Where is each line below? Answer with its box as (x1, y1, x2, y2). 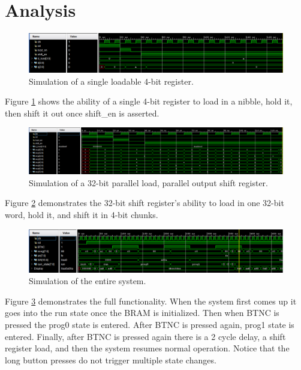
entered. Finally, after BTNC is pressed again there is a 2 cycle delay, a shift (5, 330, 286, 342)
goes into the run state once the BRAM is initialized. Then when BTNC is (5, 306, 279, 319)
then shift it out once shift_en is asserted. (5, 106, 159, 119)
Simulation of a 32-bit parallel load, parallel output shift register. (29, 176, 268, 189)
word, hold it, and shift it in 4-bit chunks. (5, 208, 158, 220)
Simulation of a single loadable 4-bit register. (29, 74, 194, 87)
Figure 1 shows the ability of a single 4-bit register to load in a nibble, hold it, (5, 95, 293, 108)
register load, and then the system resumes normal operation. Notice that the (5, 342, 290, 354)
